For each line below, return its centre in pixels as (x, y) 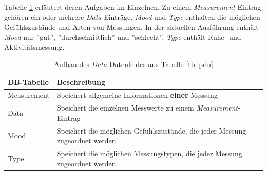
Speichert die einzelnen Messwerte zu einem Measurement (147, 108)
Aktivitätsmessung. (34, 47)
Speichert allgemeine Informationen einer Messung (137, 95)
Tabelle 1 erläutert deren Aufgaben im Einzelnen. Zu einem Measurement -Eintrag (133, 7)
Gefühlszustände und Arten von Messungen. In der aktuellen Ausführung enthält (131, 27)
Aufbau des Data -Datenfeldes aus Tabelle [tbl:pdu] (133, 64)
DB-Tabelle (28, 82)
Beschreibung (81, 82)
